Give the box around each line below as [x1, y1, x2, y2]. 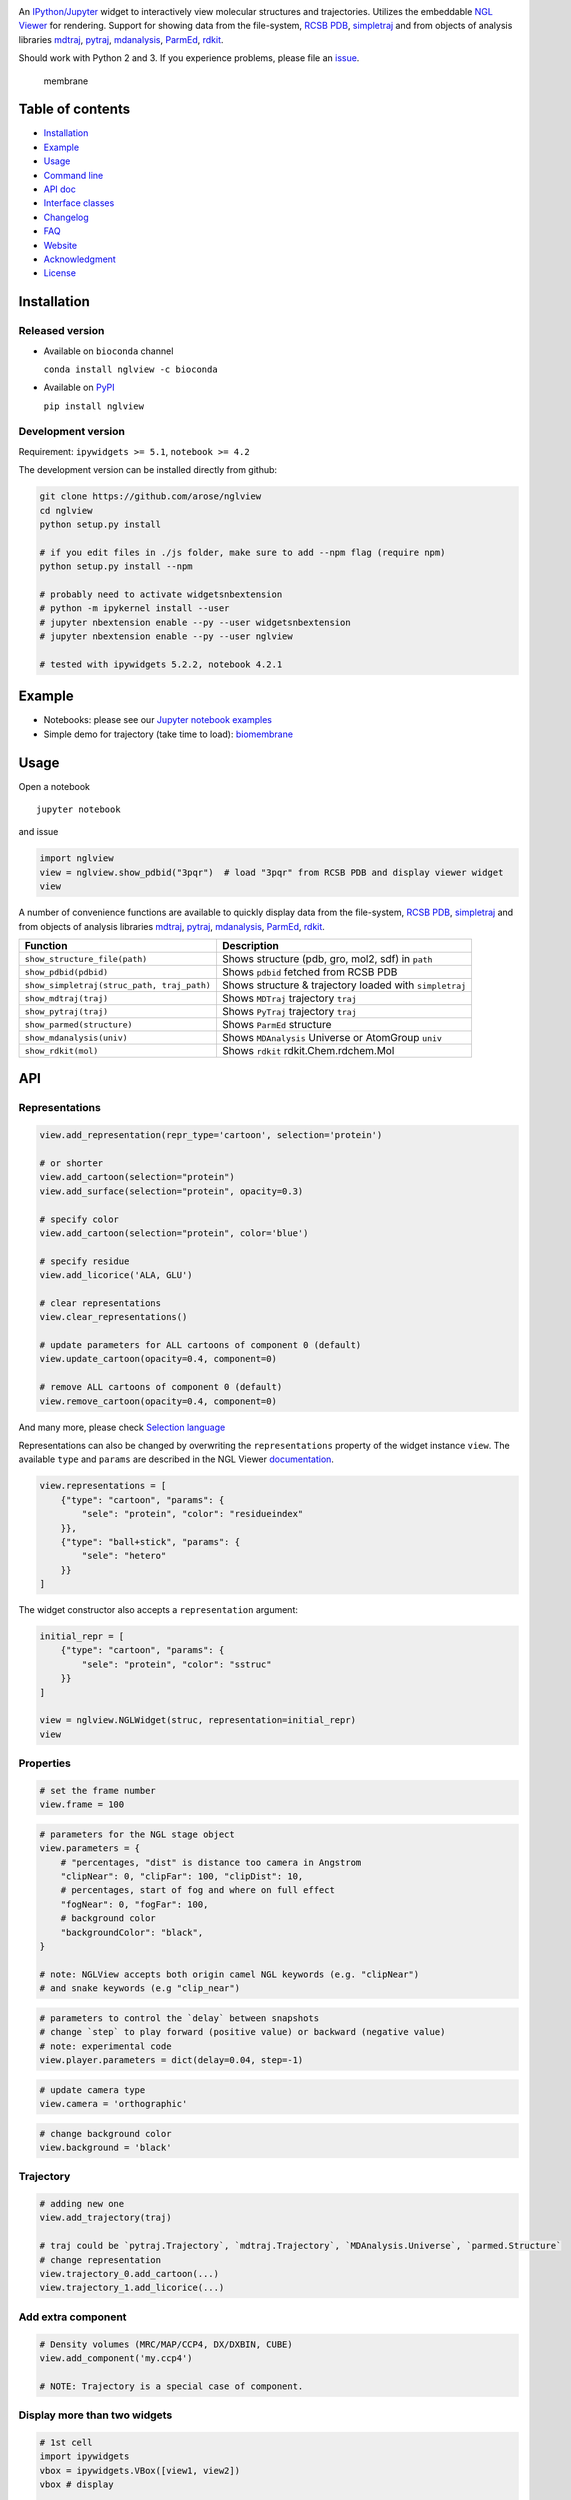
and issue [18, 826, 59, 838]
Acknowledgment [43, 253, 117, 265]
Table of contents [18, 101, 130, 118]
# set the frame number [39, 1785, 157, 1796]
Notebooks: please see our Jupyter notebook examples [43, 714, 272, 726]
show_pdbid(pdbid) [24, 966, 109, 977]
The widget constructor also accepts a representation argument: [18, 1604, 299, 1616]
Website [43, 239, 78, 251]
